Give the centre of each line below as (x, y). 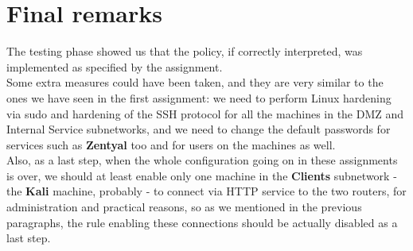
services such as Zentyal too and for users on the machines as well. (171, 144)
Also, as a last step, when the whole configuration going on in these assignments (202, 160)
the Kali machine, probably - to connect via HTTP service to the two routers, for (206, 191)
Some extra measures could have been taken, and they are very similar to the (195, 82)
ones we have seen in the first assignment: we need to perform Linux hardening (199, 97)
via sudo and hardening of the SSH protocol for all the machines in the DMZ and (205, 113)
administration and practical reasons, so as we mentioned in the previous (184, 207)
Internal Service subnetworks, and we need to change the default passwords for (199, 129)
